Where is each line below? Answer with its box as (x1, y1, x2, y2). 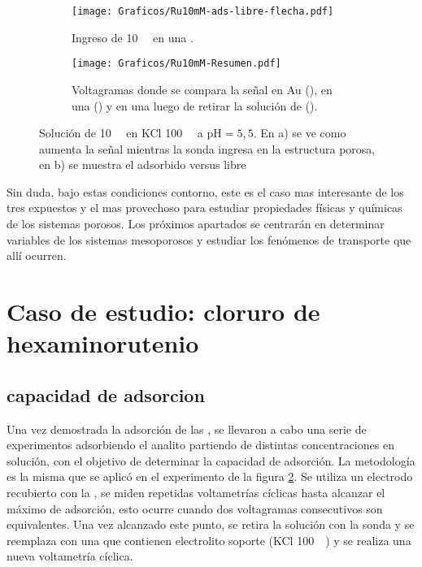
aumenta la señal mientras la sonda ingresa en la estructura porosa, (39, 140, 376, 157)
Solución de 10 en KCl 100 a (39, 124, 203, 141)
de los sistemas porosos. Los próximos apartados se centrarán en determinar (7, 215, 385, 232)
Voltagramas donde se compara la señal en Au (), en (72, 80, 333, 97)
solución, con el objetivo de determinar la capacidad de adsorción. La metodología (7, 452, 415, 469)
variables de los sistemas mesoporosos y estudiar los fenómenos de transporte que (7, 231, 411, 248)
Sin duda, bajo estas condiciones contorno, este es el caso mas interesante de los (7, 183, 404, 200)
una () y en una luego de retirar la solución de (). (72, 97, 318, 114)
